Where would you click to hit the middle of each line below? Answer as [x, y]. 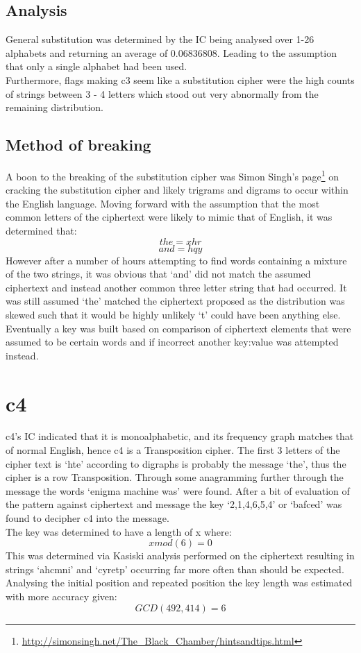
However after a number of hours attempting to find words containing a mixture [176, 260]
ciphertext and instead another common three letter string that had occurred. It [176, 287]
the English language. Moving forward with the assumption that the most [163, 203]
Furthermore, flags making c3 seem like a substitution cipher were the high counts [180, 79]
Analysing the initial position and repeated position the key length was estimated [179, 583]
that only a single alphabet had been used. [96, 66]
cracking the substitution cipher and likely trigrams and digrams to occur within [177, 190]
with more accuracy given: [61, 596]
